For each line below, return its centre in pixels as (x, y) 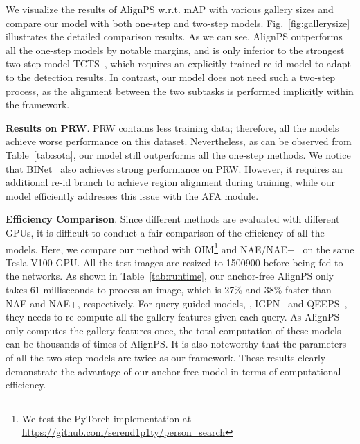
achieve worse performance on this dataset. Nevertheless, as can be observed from (179, 141)
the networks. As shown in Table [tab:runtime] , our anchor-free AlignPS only (170, 276)
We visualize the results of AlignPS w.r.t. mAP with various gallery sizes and (170, 9)
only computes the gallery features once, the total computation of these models (173, 330)
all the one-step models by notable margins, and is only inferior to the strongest (175, 50)
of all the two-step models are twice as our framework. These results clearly (166, 357)
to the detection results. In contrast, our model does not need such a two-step (171, 77)
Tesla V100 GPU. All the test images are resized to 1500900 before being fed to (174, 262)
